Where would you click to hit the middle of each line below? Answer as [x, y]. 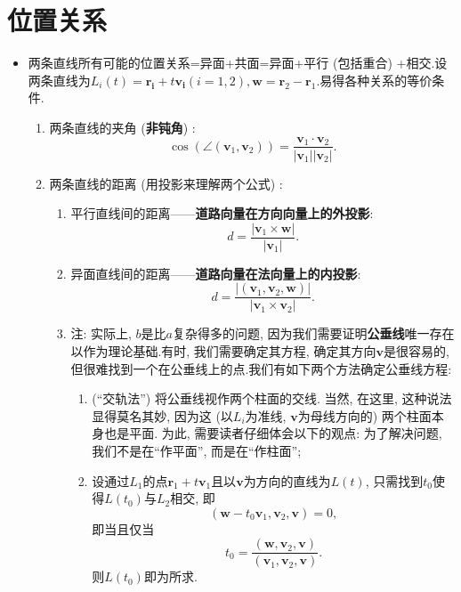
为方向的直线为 [287, 480]
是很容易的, [416, 351]
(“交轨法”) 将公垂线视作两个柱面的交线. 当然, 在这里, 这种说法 [272, 398]
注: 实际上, [101, 333]
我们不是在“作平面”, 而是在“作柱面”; [197, 451]
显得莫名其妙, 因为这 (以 [162, 415]
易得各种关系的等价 [376, 80]
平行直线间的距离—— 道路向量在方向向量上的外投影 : [222, 213]
